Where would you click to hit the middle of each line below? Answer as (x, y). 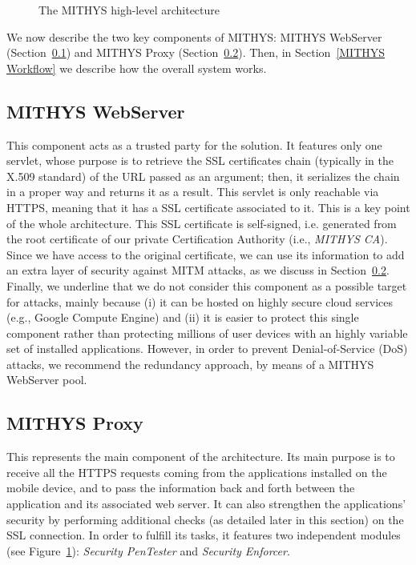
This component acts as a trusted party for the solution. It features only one (194, 144)
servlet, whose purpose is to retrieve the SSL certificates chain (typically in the (200, 160)
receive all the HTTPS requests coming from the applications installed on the (197, 472)
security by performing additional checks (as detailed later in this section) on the (205, 519)
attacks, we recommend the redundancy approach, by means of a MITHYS (190, 364)
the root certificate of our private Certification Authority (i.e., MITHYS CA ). (197, 239)
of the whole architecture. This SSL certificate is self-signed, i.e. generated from (202, 223)
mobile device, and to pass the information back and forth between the (181, 488)
